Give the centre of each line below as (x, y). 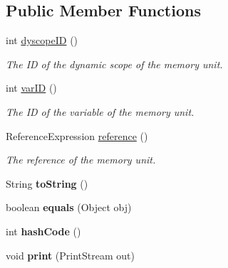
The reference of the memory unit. (81, 160)
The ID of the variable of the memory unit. (100, 111)
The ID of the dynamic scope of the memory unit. (114, 64)
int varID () (31, 88)
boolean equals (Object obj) (69, 207)
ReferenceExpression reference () (77, 135)
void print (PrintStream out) (70, 255)
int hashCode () (43, 231)
